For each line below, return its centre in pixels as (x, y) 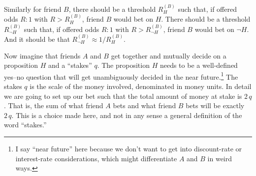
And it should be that (37, 39)
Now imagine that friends (42, 55)
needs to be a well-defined (199, 65)
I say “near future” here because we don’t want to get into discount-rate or (129, 149)
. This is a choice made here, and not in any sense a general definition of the (127, 115)
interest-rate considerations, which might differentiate (96, 158)
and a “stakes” (70, 65)
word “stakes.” (25, 125)
